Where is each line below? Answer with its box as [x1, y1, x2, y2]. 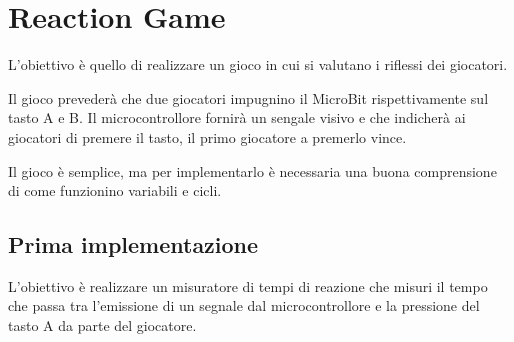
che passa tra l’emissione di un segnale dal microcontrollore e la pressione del [8, 295, 480, 316]
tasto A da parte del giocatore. [8, 315, 197, 336]
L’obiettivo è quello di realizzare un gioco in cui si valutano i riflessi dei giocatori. [8, 54, 508, 75]
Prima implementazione [8, 229, 259, 260]
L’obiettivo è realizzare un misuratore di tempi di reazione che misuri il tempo [8, 275, 488, 296]
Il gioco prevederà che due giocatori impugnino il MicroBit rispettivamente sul [8, 87, 489, 108]
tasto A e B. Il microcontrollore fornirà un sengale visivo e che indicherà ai [8, 107, 466, 128]
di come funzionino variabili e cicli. [8, 180, 222, 201]
